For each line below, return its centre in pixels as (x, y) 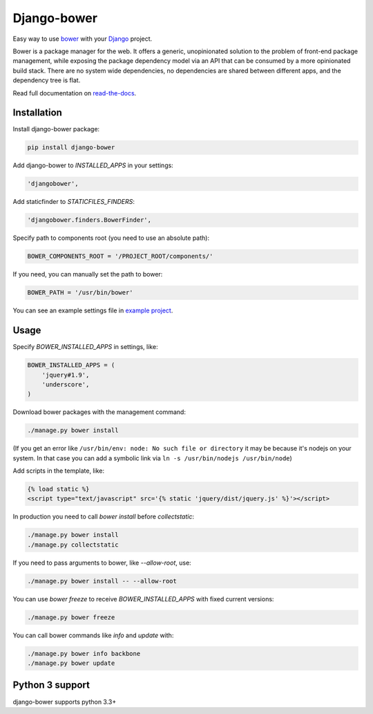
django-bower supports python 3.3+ (65, 702)
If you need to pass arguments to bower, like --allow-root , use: (102, 563)
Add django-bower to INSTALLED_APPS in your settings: (93, 165)
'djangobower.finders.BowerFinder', (89, 220)
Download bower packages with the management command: (99, 412)
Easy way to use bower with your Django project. (83, 39)
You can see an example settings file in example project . (93, 310)
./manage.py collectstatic (73, 545)
